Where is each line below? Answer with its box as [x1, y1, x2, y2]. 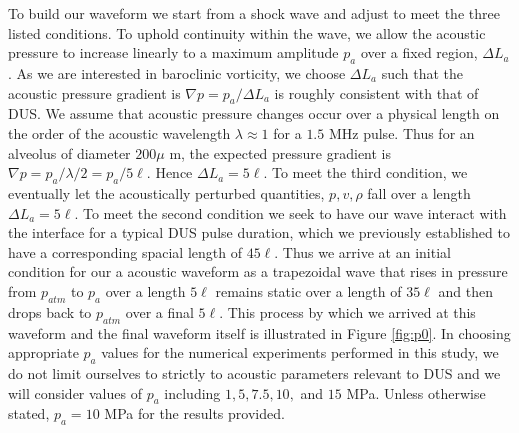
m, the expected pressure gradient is [169, 142, 392, 163]
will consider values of [8, 382, 142, 403]
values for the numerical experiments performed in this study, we [101, 342, 499, 363]
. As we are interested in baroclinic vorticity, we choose [8, 62, 346, 83]
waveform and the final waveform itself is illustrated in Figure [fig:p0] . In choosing [8, 322, 511, 343]
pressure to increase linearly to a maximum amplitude [8, 42, 339, 63]
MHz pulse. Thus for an [328, 122, 475, 143]
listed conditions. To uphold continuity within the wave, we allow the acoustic [8, 22, 486, 43]
